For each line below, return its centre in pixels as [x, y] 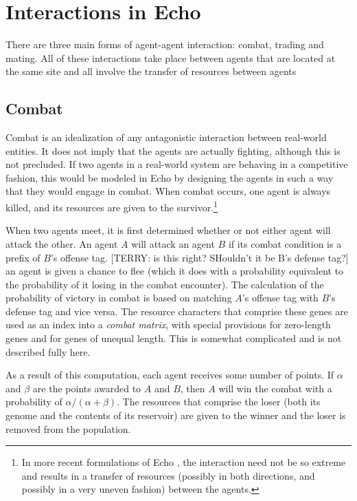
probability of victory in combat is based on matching [119, 298]
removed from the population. [68, 428]
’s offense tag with [280, 298]
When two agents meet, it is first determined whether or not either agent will [168, 230]
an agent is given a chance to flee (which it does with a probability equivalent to [175, 271]
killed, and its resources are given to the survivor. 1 [112, 206]
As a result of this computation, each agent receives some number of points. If [170, 375]
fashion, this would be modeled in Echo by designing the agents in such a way [170, 177]
